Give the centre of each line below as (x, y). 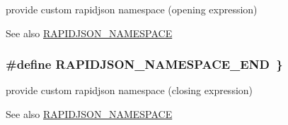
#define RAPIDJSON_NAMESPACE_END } (144, 64)
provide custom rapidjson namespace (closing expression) (129, 90)
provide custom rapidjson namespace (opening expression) (132, 9)
